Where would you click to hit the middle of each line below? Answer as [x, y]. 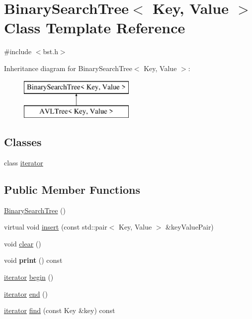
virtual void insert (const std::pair [56, 227]
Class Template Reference [95, 28]
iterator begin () [29, 277]
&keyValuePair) [190, 227]
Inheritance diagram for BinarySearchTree [68, 68]
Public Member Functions [72, 189]
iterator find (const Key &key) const [60, 310]
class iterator [24, 162]
